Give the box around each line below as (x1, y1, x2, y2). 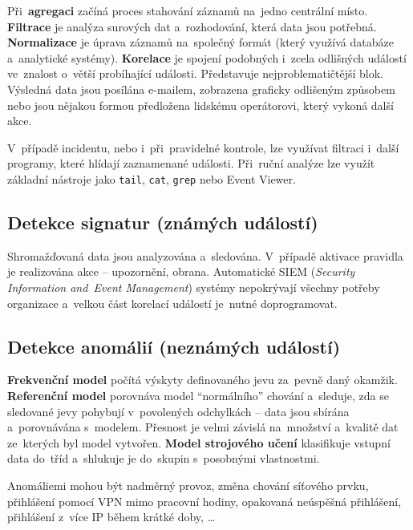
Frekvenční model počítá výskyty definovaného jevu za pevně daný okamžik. (7, 371, 398, 388)
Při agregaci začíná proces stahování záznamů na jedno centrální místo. (7, 2, 368, 18)
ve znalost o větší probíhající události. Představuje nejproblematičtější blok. (7, 65, 383, 82)
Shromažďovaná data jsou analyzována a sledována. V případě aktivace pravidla (7, 247, 403, 264)
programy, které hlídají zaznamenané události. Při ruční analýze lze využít (7, 155, 375, 172)
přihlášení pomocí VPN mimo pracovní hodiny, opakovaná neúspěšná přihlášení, (7, 492, 402, 509)
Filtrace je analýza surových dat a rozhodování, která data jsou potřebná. (7, 18, 377, 34)
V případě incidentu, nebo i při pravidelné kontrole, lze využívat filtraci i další (7, 139, 399, 156)
